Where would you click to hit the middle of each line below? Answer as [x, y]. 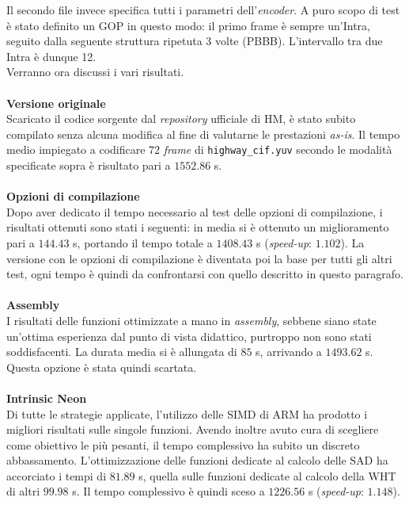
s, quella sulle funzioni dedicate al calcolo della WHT [267, 475]
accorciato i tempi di [57, 475]
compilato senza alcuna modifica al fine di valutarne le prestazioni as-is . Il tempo [203, 134]
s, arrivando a [289, 352]
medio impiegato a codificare [76, 149]
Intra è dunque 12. [51, 56]
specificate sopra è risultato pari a [89, 165]
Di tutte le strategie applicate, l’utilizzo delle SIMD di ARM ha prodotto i [187, 413]
